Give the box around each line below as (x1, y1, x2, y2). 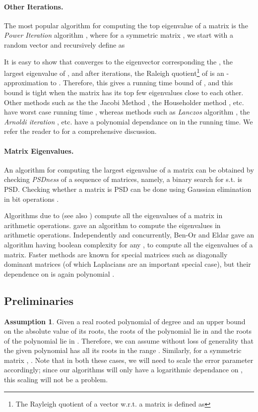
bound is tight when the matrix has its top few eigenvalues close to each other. (4, 87, 244, 98)
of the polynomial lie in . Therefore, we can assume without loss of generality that (4, 335, 254, 346)
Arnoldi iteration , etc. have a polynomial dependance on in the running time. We (4, 116, 253, 126)
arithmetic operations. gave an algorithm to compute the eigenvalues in (4, 220, 221, 230)
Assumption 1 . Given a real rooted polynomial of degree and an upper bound (4, 316, 246, 326)
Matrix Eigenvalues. (4, 145, 74, 156)
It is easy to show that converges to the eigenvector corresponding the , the (4, 56, 233, 66)
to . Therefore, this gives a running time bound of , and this (50, 77, 233, 88)
